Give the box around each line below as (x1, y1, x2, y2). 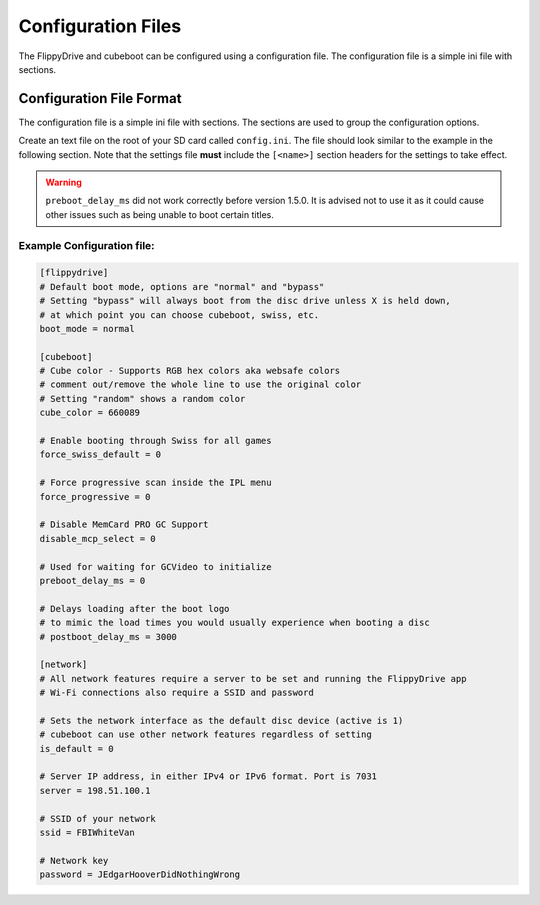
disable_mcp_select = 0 (39, 533, 157, 544)
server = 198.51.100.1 (39, 785, 151, 796)
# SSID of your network (39, 813, 157, 824)
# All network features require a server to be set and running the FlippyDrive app (39, 673, 467, 684)
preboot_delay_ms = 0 (39, 575, 146, 586)
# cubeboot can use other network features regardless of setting (39, 729, 372, 740)
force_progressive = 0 (39, 491, 151, 502)
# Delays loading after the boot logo (39, 603, 230, 614)
